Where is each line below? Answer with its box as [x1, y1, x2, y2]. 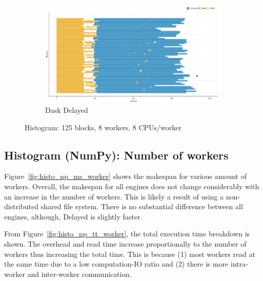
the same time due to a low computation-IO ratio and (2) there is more [4, 258, 229, 269]
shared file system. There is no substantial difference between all [41, 201, 243, 212]
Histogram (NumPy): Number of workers [4, 147, 229, 163]
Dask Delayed [45, 105, 88, 115]
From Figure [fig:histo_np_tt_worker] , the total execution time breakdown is [4, 228, 250, 239]
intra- [230, 258, 248, 269]
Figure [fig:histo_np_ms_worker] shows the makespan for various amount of [4, 171, 247, 182]
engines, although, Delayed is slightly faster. [4, 211, 143, 222]
